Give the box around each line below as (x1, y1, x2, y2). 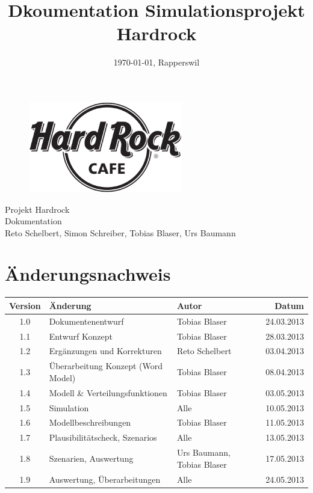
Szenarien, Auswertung (49, 452, 134, 464)
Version (9, 299, 41, 311)
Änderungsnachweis (5, 262, 171, 286)
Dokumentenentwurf (49, 314, 124, 327)
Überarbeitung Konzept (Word (49, 360, 163, 372)
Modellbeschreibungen (49, 416, 131, 429)
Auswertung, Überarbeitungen (49, 473, 161, 485)
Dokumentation (5, 215, 62, 227)
